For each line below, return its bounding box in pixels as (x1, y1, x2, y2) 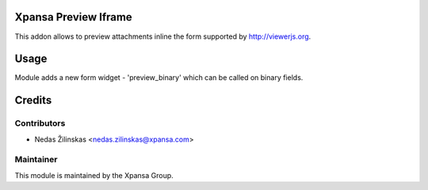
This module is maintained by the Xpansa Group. (14, 170, 174, 180)
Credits (14, 93, 52, 107)
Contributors (14, 118, 66, 129)
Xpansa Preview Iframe (14, 10, 132, 24)
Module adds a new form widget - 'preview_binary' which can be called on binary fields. (14, 73, 304, 82)
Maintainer (14, 154, 58, 165)
